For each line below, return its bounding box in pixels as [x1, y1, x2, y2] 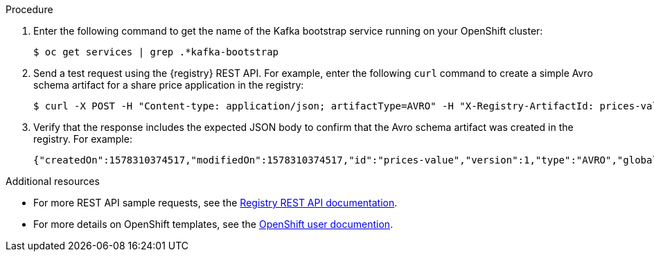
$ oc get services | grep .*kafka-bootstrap [33, 46, 279, 57]
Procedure [6, 3, 53, 15]
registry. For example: [33, 133, 132, 145]
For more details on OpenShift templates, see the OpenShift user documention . [33, 218, 394, 230]
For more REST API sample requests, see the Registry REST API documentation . [33, 197, 398, 209]
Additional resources [6, 175, 100, 187]
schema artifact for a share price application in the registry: [33, 79, 304, 91]
